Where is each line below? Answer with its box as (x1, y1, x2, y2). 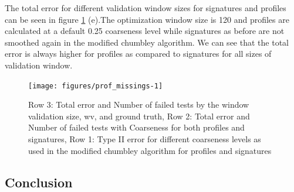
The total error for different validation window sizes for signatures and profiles (5, 2, 286, 13)
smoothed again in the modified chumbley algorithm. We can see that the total (5, 36, 289, 48)
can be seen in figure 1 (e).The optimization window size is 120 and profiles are (5, 13, 289, 25)
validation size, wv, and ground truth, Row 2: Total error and (28, 109, 250, 122)
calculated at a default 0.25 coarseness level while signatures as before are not (5, 25, 285, 37)
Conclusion (5, 173, 73, 191)
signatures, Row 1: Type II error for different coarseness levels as (28, 133, 261, 145)
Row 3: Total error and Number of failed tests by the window (28, 98, 249, 111)
